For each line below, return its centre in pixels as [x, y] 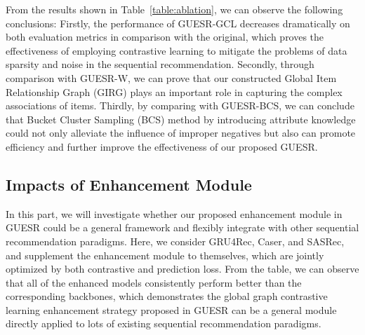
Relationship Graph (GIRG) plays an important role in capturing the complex [174, 91]
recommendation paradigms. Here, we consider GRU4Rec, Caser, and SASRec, [175, 241]
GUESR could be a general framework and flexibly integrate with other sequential [182, 227]
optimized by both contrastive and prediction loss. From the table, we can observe [182, 269]
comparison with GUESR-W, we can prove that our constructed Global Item [171, 77]
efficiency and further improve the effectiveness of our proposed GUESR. [162, 146]
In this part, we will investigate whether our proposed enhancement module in [174, 213]
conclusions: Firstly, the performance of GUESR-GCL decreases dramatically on [178, 23]
